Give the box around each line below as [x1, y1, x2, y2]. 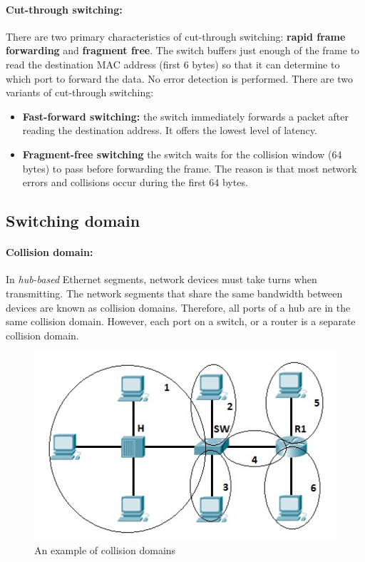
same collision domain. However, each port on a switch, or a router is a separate [6, 314, 356, 329]
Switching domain [6, 210, 140, 232]
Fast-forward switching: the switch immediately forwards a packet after [22, 108, 349, 123]
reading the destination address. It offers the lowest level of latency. [22, 123, 317, 138]
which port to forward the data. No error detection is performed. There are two [6, 71, 353, 86]
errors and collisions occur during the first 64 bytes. [22, 175, 248, 190]
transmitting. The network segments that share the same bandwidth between [6, 285, 343, 300]
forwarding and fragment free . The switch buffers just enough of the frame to [6, 43, 360, 58]
